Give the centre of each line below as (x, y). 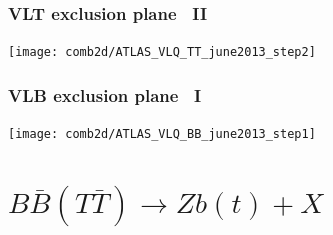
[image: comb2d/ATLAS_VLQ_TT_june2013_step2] (162, 52)
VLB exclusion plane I (105, 94)
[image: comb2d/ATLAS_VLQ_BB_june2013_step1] (162, 134)
